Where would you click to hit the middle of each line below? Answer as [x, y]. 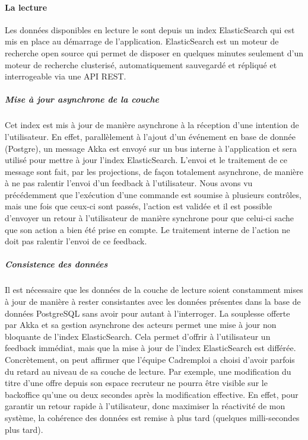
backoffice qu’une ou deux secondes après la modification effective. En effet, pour [152, 394]
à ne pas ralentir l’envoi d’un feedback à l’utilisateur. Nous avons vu [129, 183]
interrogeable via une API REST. [66, 76]
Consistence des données [56, 264]
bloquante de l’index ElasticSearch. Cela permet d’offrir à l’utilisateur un [138, 336]
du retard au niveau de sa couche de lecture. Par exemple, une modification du [148, 371]
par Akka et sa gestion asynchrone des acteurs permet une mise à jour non [141, 325]
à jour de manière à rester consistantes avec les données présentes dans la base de [153, 302]
